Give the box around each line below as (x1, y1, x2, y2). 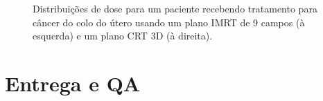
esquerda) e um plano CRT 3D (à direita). (33, 28, 213, 43)
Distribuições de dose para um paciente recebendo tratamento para (33, 1, 317, 15)
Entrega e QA (5, 68, 141, 97)
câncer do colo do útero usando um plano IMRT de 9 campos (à (33, 15, 305, 29)
